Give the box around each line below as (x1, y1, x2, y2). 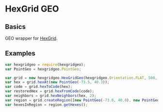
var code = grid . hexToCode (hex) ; (5, 84, 73, 89)
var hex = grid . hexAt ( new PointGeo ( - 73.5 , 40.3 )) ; (5, 80, 110, 85)
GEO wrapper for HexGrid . (5, 35, 58, 41)
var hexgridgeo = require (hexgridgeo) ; (5, 62, 86, 67)
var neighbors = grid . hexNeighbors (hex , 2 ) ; (5, 93, 97, 98)
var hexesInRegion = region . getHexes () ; (5, 102, 88, 107)
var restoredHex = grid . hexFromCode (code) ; (5, 89, 95, 94)
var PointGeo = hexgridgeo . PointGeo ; (5, 67, 81, 71)
